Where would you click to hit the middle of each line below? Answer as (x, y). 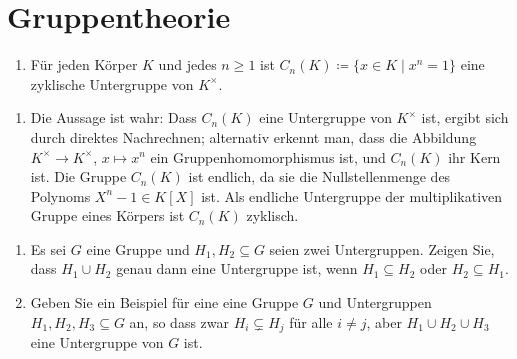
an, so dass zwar (179, 321)
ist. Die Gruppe (78, 176)
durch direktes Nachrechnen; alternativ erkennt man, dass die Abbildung (253, 136)
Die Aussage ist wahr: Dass (113, 117)
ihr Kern (474, 156)
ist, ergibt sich (465, 117)
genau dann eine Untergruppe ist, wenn (237, 268)
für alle (311, 321)
